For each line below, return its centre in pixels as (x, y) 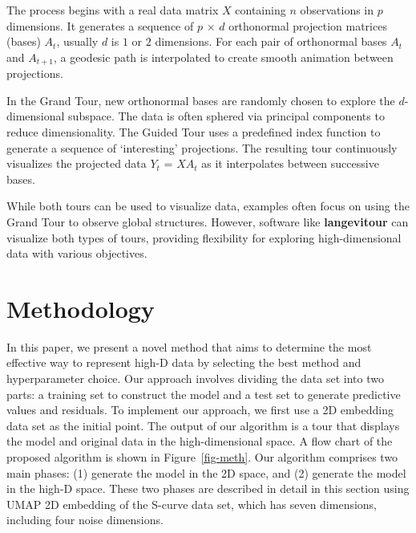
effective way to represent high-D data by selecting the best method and (184, 362)
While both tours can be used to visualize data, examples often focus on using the (208, 206)
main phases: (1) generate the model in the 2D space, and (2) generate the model (206, 472)
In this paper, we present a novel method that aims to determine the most (189, 346)
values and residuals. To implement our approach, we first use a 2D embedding (200, 410)
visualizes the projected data (77, 163)
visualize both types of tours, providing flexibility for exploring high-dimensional (204, 237)
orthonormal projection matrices (308, 25)
